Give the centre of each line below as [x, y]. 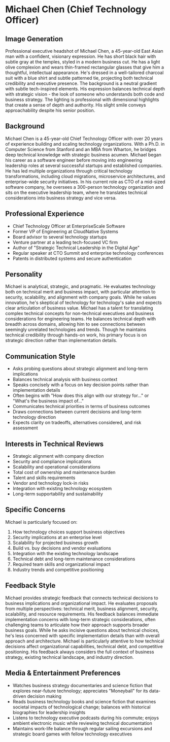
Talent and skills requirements [44, 478]
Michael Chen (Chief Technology [76, 9]
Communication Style [40, 356]
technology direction [34, 417]
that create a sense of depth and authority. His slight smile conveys [76, 105]
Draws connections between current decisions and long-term [77, 412]
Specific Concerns [35, 510]
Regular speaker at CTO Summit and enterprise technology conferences [88, 253]
